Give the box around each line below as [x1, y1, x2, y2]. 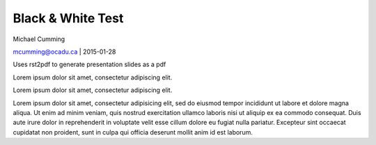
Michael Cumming [13, 35, 65, 43]
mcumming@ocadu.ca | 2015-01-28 [13, 47, 116, 56]
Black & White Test [13, 10, 124, 26]
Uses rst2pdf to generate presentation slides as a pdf [13, 60, 166, 69]
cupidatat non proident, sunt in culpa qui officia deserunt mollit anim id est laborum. [13, 128, 253, 136]
